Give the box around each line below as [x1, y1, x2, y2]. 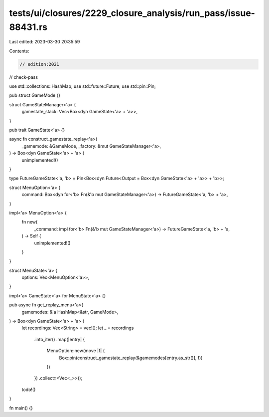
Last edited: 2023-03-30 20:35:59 [9, 39, 80, 45]
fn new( [21, 219, 38, 225]
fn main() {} [9, 405, 33, 411]
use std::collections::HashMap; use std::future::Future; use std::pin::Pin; [9, 83, 156, 89]
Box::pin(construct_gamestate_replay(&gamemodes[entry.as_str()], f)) [59, 355, 203, 361]
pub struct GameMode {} [9, 92, 61, 98]
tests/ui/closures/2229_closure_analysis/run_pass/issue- [9, 7, 255, 18]
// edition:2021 [19, 61, 60, 67]
